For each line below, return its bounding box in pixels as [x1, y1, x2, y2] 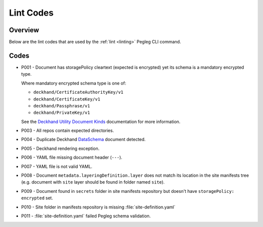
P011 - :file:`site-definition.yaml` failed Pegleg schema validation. [21, 213, 151, 219]
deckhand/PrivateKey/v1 [33, 110, 90, 116]
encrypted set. [21, 195, 53, 201]
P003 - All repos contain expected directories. [21, 127, 114, 134]
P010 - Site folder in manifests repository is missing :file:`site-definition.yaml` [21, 204, 175, 210]
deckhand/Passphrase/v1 [33, 103, 90, 108]
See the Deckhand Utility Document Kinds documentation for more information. [21, 119, 181, 124]
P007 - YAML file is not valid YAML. [21, 164, 93, 169]
